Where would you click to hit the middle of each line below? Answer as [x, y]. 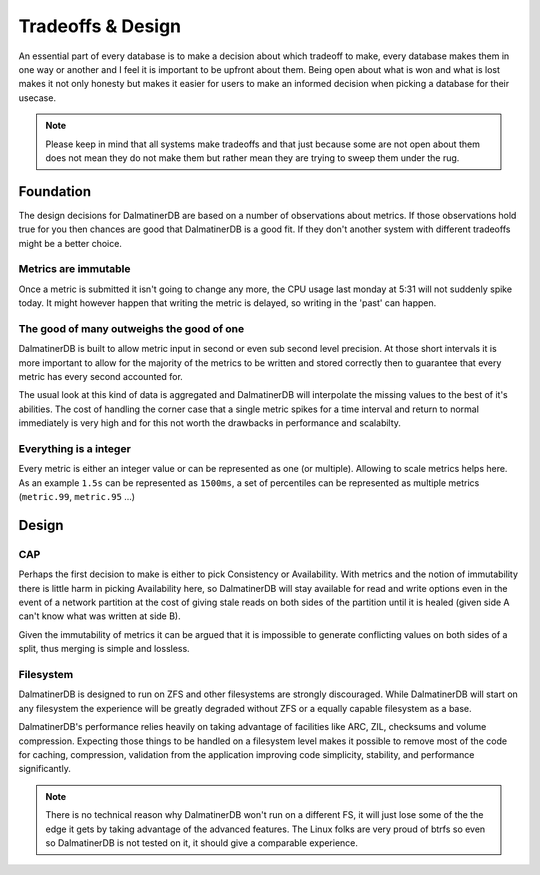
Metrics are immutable [74, 269]
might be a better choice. [70, 243]
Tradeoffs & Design [100, 26]
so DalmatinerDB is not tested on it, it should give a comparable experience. [202, 842]
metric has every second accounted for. [101, 377]
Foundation [55, 191]
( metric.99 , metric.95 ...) [76, 497]
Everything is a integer [75, 448]
